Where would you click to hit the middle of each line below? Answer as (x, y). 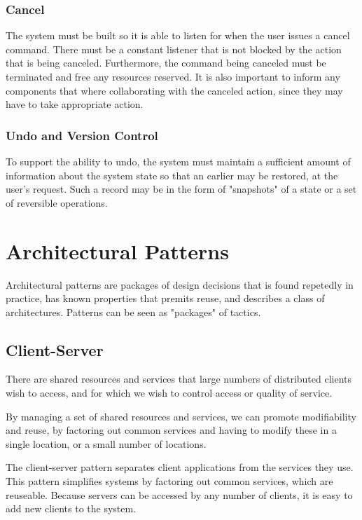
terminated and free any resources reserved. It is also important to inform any (173, 76)
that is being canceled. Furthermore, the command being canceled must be (166, 63)
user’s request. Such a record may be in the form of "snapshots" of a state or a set (181, 189)
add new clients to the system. (71, 508)
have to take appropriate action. (75, 104)
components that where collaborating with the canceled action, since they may (174, 90)
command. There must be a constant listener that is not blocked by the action (174, 49)
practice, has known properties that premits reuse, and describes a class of (165, 298)
